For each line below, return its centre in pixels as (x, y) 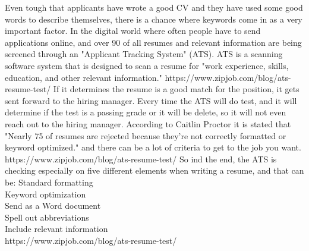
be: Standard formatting (49, 182)
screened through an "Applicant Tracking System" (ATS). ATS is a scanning (144, 54)
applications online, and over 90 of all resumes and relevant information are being (153, 42)
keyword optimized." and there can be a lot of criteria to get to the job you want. (153, 147)
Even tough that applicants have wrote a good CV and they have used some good (154, 7)
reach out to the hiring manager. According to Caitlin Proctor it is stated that (148, 123)
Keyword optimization (45, 194)
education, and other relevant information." (83, 77)
